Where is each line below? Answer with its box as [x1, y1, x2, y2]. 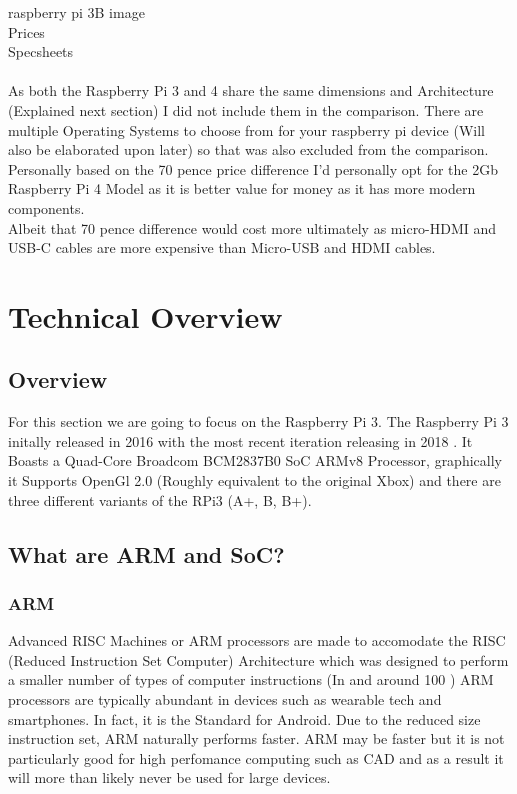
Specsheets [8, 41, 74, 62]
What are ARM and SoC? [8, 538, 285, 569]
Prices [8, 21, 45, 42]
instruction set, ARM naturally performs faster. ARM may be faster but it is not [8, 728, 505, 749]
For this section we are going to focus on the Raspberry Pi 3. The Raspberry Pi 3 [8, 411, 509, 432]
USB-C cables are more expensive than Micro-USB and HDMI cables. [8, 237, 436, 258]
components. [8, 197, 85, 218]
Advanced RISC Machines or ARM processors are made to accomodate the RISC [8, 630, 506, 651]
